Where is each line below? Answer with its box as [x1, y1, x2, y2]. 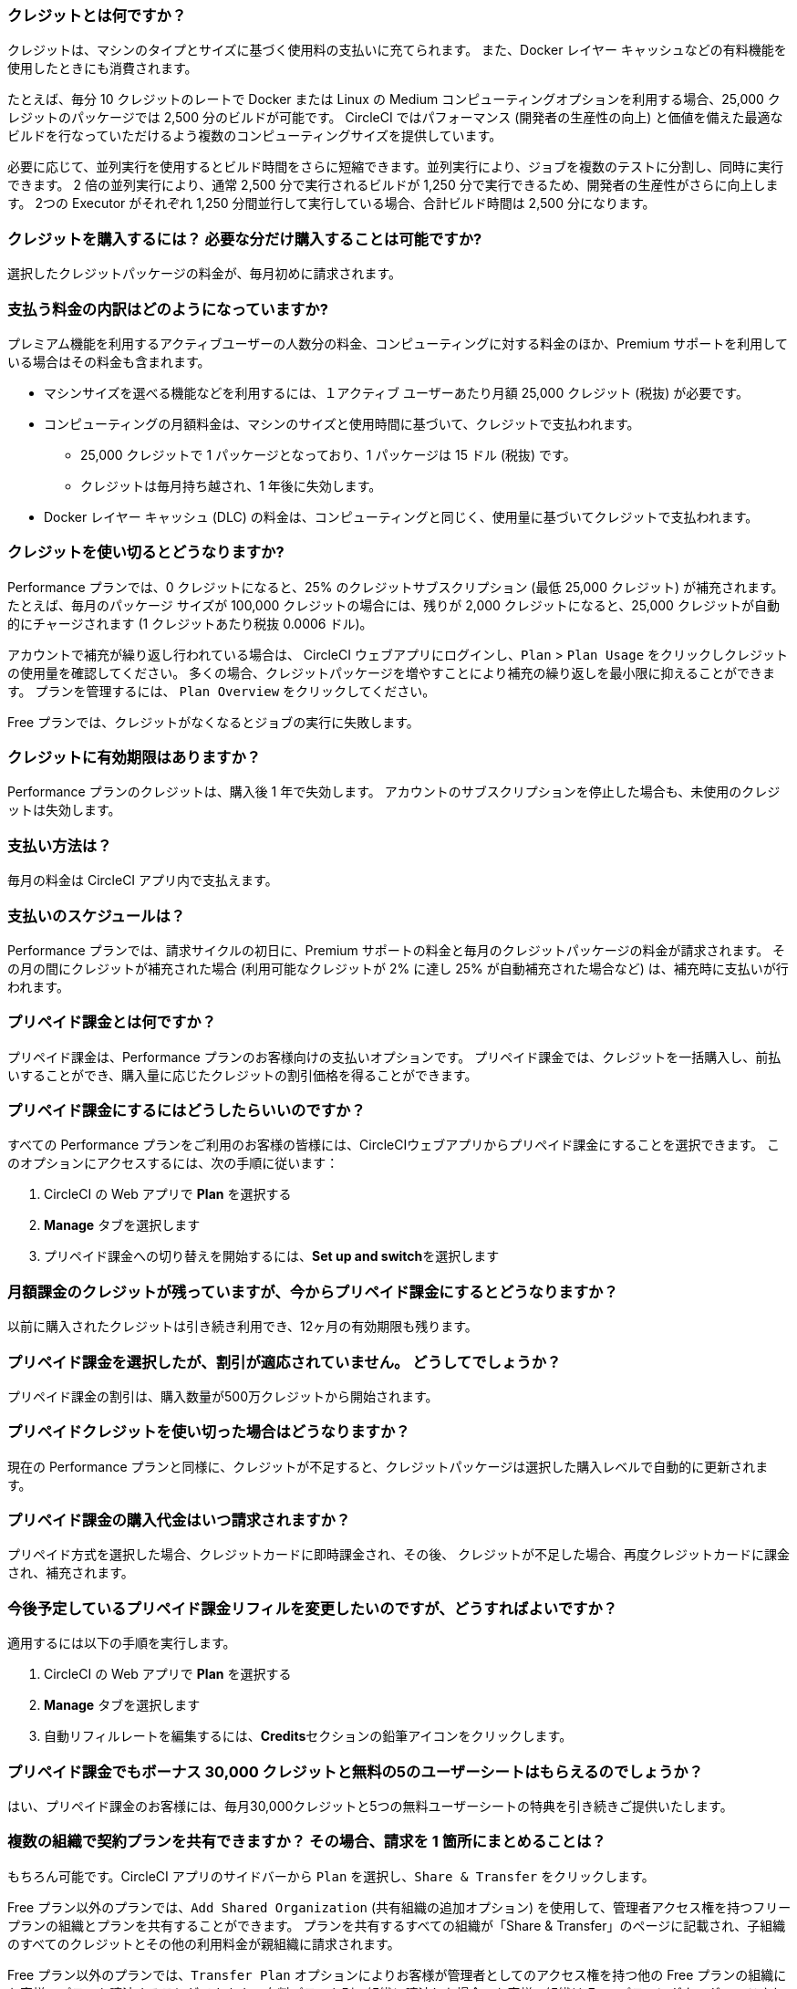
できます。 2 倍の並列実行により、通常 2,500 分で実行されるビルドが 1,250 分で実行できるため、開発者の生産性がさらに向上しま [7, 177, 779, 193]
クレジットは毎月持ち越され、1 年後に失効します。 [80, 477, 382, 494]
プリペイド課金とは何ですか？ [7, 1013, 217, 1032]
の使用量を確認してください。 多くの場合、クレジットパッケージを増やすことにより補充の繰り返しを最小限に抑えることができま [7, 664, 776, 681]
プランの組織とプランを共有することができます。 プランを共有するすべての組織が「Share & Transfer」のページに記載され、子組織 [7, 1917, 786, 1933]
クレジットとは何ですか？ [7, 6, 187, 25]
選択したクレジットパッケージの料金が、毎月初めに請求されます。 [7, 266, 402, 282]
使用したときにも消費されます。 [7, 60, 198, 77]
